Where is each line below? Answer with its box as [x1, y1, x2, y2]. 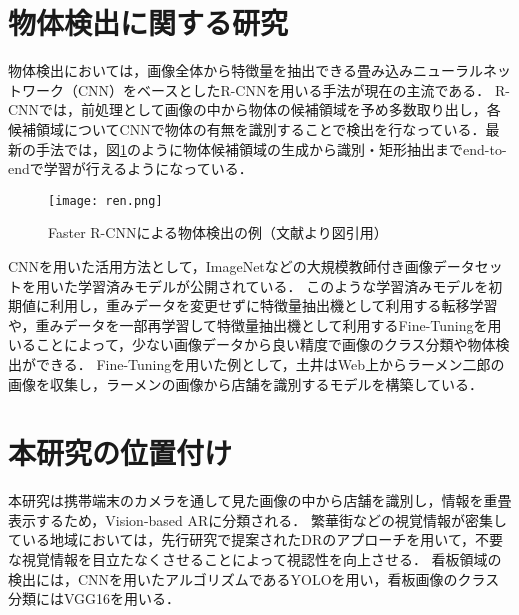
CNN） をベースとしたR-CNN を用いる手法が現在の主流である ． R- [77, 79, 510, 100]
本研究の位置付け [8, 432, 233, 473]
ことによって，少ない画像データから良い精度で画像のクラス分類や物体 [35, 334, 496, 355]
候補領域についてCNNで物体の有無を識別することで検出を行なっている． [8, 118, 486, 139]
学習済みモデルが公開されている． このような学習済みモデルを [77, 275, 489, 296]
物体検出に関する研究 [8, 2, 289, 43]
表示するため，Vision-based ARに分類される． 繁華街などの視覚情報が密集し [8, 509, 507, 530]
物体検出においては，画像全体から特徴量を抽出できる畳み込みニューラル [8, 60, 484, 81]
